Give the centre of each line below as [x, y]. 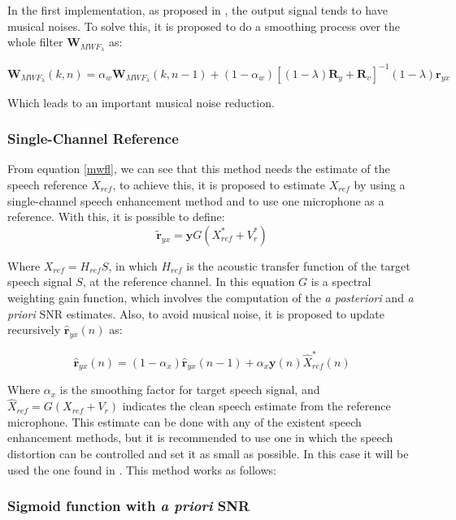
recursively [34, 329]
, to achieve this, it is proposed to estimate [219, 184]
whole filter [35, 42]
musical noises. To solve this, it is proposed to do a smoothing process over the [204, 26]
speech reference [48, 184]
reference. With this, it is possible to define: [116, 217]
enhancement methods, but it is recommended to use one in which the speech [200, 438]
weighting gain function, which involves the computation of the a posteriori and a [211, 297]
